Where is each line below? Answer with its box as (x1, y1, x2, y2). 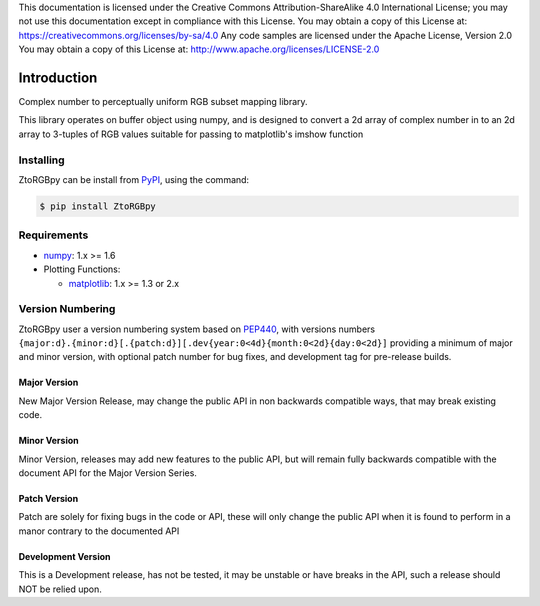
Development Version (18, 550, 111, 562)
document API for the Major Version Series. (18, 466, 197, 479)
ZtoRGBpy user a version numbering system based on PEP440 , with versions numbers (18, 323, 375, 335)
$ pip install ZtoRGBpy (39, 200, 157, 212)
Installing (18, 153, 65, 167)
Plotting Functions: (43, 263, 121, 275)
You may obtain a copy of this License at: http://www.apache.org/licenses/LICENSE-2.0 (18, 43, 380, 55)
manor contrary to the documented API (18, 525, 180, 537)
